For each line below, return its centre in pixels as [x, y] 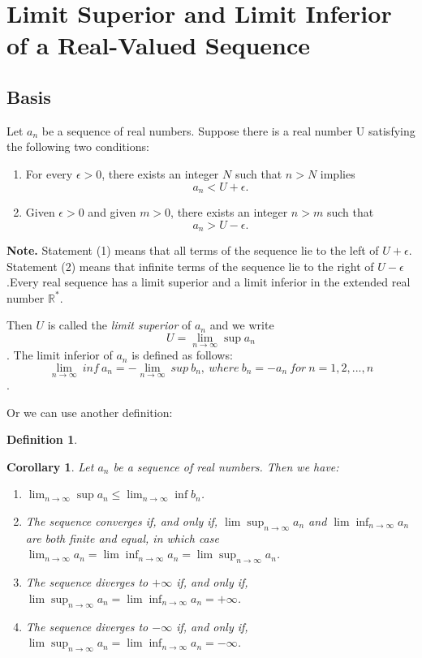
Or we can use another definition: [90, 412]
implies [338, 173]
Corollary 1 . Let [50, 466]
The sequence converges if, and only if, [122, 521]
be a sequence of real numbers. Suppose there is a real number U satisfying [228, 130]
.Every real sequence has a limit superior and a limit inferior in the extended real [209, 282]
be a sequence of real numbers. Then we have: [226, 466]
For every [49, 173]
